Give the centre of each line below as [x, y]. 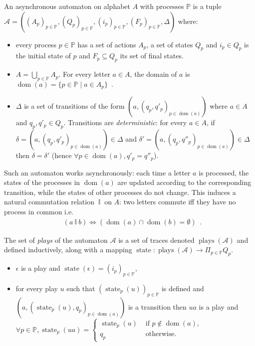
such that [81, 288]
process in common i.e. [39, 212]
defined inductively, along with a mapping [68, 250]
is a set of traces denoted [156, 240]
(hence [62, 155]
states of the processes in [42, 182]
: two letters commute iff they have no [178, 202]
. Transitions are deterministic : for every [125, 122]
